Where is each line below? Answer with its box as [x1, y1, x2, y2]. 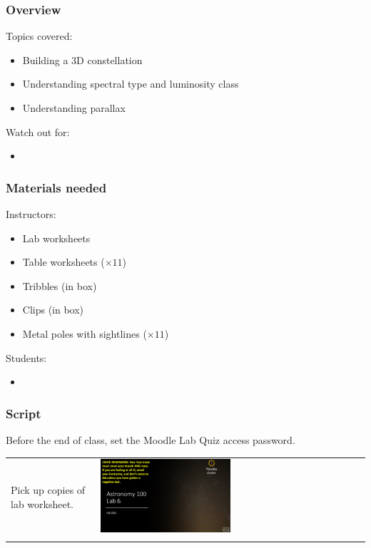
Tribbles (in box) [22, 278, 97, 293]
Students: [6, 350, 47, 365]
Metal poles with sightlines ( [22, 326, 147, 341]
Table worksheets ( [22, 254, 105, 269]
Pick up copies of [11, 482, 86, 497]
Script [6, 404, 41, 422]
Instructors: [6, 207, 56, 221]
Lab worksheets [22, 230, 91, 245]
